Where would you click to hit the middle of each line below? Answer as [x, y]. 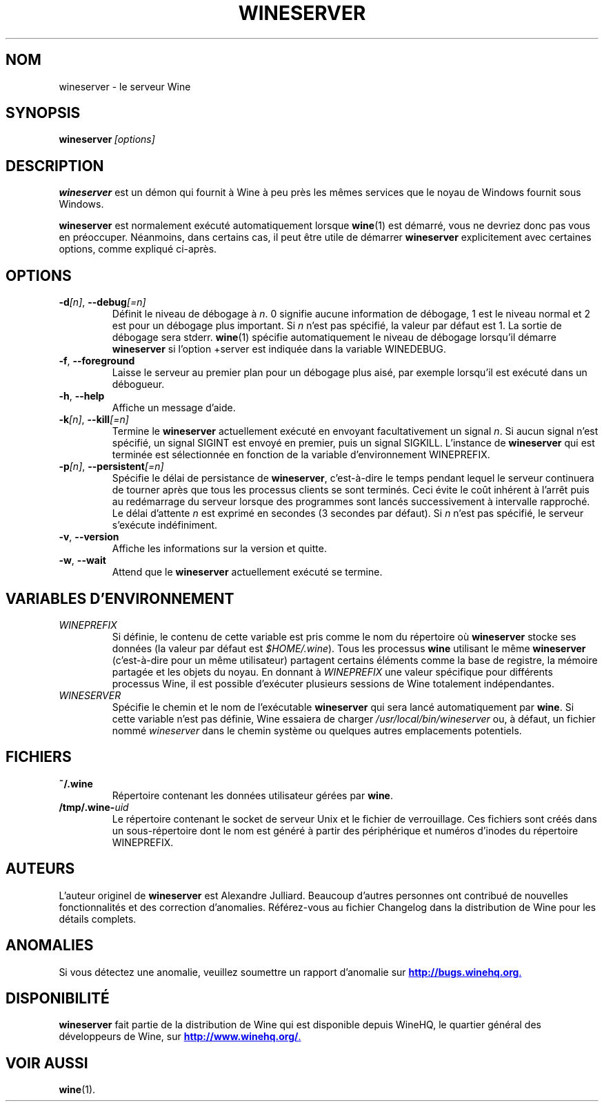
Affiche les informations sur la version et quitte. [219, 549]
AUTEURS [40, 869]
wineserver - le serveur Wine [125, 86]
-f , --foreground [97, 361]
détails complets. [98, 919]
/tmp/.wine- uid [94, 807]
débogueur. [138, 384]
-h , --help [82, 396]
